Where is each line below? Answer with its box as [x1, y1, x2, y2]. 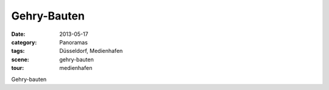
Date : [11, 30, 26, 38]
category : [11, 38, 37, 46]
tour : [11, 64, 24, 72]
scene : [11, 55, 30, 63]
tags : [11, 47, 25, 55]
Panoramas [59, 38, 88, 46]
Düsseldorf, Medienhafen [59, 47, 123, 55]
